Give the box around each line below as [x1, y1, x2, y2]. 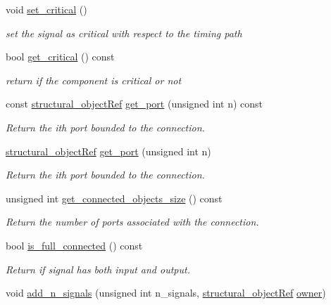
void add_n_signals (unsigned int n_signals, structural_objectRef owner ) [6, 285, 326, 300]
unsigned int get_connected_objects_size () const [6, 190, 223, 205]
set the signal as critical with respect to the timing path [6, 25, 242, 40]
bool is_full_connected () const [6, 238, 143, 252]
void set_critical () [6, 2, 87, 16]
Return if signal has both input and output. [6, 261, 190, 276]
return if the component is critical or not [6, 72, 182, 87]
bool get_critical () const [6, 49, 115, 64]
